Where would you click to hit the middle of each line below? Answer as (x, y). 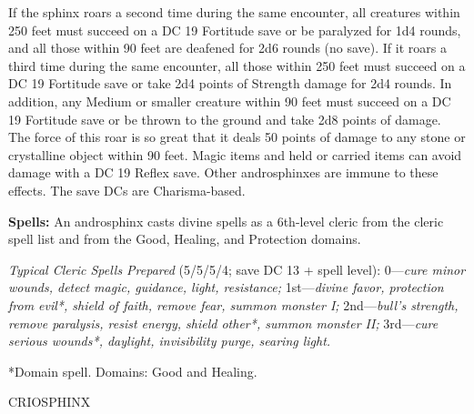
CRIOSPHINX (50, 402)
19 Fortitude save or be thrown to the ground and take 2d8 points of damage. (225, 119)
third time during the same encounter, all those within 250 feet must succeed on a (237, 65)
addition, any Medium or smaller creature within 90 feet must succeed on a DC (230, 101)
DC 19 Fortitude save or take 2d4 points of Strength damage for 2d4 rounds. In (230, 83)
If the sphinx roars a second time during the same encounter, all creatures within (234, 12)
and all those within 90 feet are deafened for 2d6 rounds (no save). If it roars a (227, 48)
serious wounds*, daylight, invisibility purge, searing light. (170, 341)
